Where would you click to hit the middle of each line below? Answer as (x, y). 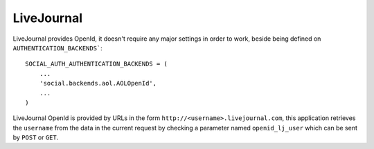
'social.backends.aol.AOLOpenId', (98, 83)
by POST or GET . (36, 137)
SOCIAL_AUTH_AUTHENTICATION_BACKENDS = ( (96, 64)
